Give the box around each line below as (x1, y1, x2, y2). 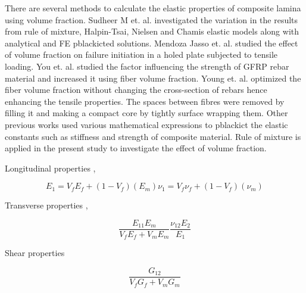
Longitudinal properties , (5, 161, 96, 174)
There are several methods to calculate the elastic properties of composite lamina (5, 2, 301, 14)
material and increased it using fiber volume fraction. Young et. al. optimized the (5, 71, 301, 84)
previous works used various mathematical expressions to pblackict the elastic (5, 118, 288, 130)
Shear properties (5, 247, 65, 259)
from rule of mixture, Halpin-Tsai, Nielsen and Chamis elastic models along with (5, 25, 299, 38)
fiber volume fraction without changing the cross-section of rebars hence (5, 83, 267, 96)
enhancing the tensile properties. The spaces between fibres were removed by (5, 95, 285, 107)
